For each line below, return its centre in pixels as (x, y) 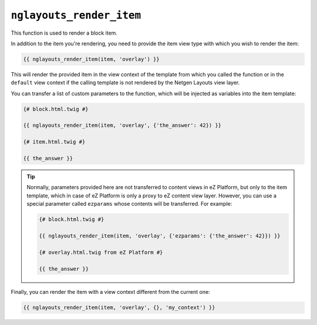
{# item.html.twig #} (54, 142)
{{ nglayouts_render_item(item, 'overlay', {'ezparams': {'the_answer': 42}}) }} (160, 236)
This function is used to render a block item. (64, 33)
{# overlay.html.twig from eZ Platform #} (101, 252)
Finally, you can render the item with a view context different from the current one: (111, 292)
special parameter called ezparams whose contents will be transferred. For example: (129, 204)
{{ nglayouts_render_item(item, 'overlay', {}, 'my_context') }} (119, 308)
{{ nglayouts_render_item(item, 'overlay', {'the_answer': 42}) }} (122, 125)
